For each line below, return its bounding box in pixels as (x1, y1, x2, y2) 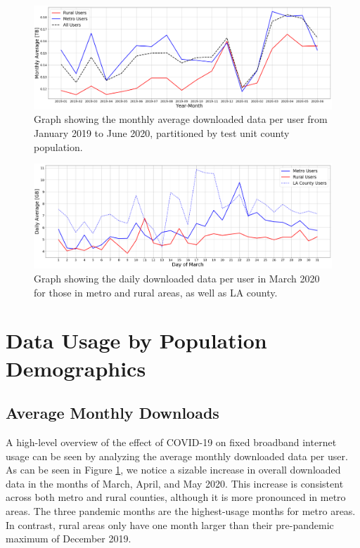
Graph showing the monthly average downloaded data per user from (34, 112, 328, 126)
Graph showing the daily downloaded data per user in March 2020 (34, 270, 320, 285)
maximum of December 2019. (6, 531, 131, 546)
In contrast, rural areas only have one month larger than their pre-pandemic (6, 517, 334, 532)
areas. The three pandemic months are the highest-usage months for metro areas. (6, 503, 356, 518)
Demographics (6, 353, 146, 382)
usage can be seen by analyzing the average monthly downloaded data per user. (6, 448, 348, 463)
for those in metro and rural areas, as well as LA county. (34, 285, 278, 299)
